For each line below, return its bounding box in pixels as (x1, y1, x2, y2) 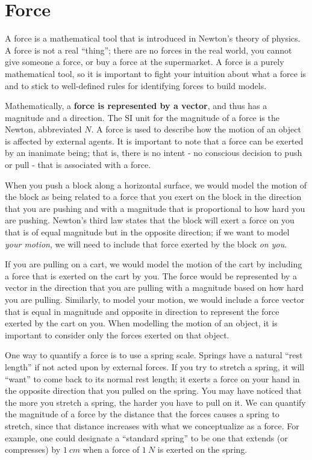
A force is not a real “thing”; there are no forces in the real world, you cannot (5, 43, 292, 56)
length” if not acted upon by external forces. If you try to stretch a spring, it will (5, 360, 305, 373)
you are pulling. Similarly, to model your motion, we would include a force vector (5, 293, 305, 305)
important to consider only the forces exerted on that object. (5, 328, 229, 341)
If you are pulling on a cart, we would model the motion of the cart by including (5, 258, 302, 270)
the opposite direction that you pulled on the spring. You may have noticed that (5, 384, 302, 397)
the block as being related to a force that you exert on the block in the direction (5, 190, 302, 203)
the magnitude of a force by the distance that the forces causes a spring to (5, 408, 279, 420)
